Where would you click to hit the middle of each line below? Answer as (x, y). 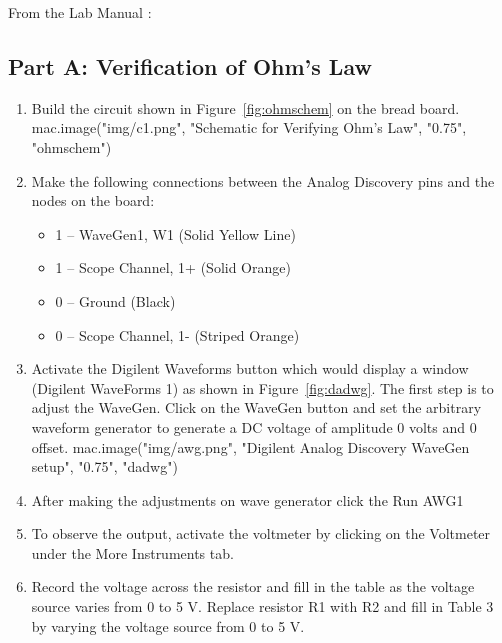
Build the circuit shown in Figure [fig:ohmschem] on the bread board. (245, 107)
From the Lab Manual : (80, 12)
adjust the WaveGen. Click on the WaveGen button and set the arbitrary (256, 407)
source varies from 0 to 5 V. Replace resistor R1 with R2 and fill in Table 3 (262, 606)
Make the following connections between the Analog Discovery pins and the (263, 180)
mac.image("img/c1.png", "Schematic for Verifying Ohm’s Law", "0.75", (249, 127)
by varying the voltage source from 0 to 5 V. (168, 625)
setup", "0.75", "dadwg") (104, 466)
